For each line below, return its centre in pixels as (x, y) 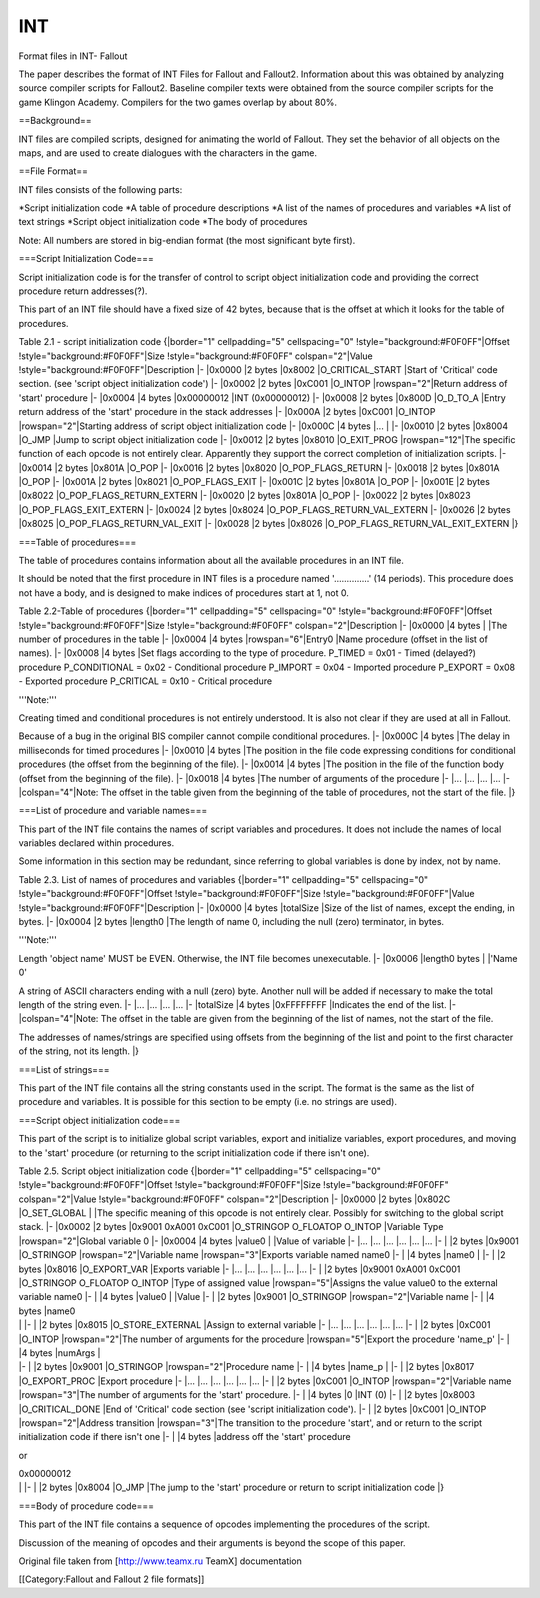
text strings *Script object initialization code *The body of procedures (163, 222)
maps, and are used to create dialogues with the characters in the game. (168, 152)
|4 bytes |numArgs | (59, 1352)
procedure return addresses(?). (83, 291)
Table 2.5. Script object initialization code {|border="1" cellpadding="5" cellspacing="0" (200, 1171)
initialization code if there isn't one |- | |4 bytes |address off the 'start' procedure (184, 1437)
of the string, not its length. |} (79, 1051)
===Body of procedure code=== (86, 1506)
